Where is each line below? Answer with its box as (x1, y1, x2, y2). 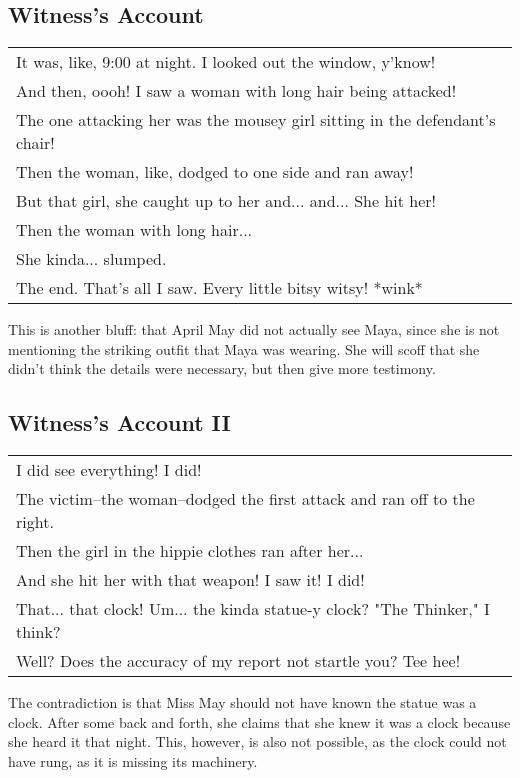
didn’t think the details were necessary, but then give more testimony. (8, 358, 436, 379)
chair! (16, 131, 55, 155)
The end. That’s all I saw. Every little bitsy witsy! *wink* (16, 276, 423, 300)
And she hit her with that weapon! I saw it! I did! (16, 568, 365, 592)
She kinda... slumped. (16, 247, 167, 271)
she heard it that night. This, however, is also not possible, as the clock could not (8, 731, 507, 752)
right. (16, 510, 54, 534)
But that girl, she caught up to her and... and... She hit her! (16, 189, 437, 213)
